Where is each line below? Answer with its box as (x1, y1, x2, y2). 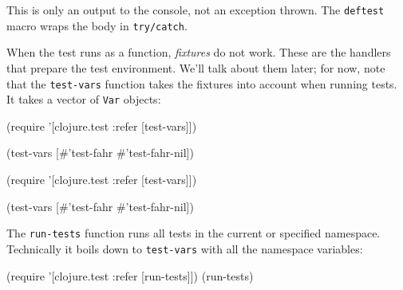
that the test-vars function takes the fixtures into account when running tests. (6, 75, 397, 92)
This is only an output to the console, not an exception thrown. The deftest (6, 2, 385, 18)
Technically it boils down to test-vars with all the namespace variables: (6, 240, 363, 257)
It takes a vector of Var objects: (6, 91, 161, 108)
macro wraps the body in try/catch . (6, 17, 188, 33)
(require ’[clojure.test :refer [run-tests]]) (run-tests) (6, 267, 254, 284)
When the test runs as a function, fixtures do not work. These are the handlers (6, 44, 391, 61)
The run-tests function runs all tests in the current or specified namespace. (6, 225, 381, 241)
